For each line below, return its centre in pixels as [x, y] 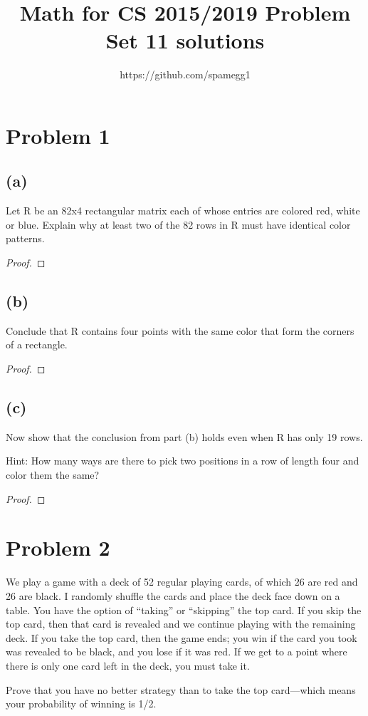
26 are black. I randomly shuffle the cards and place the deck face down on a [173, 595]
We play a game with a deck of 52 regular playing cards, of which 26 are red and [182, 582]
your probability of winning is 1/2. [81, 704]
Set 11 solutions [185, 40]
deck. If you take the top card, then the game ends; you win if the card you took [182, 637]
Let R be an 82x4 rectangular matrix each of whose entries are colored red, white [183, 211]
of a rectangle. [37, 344]
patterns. [25, 238]
